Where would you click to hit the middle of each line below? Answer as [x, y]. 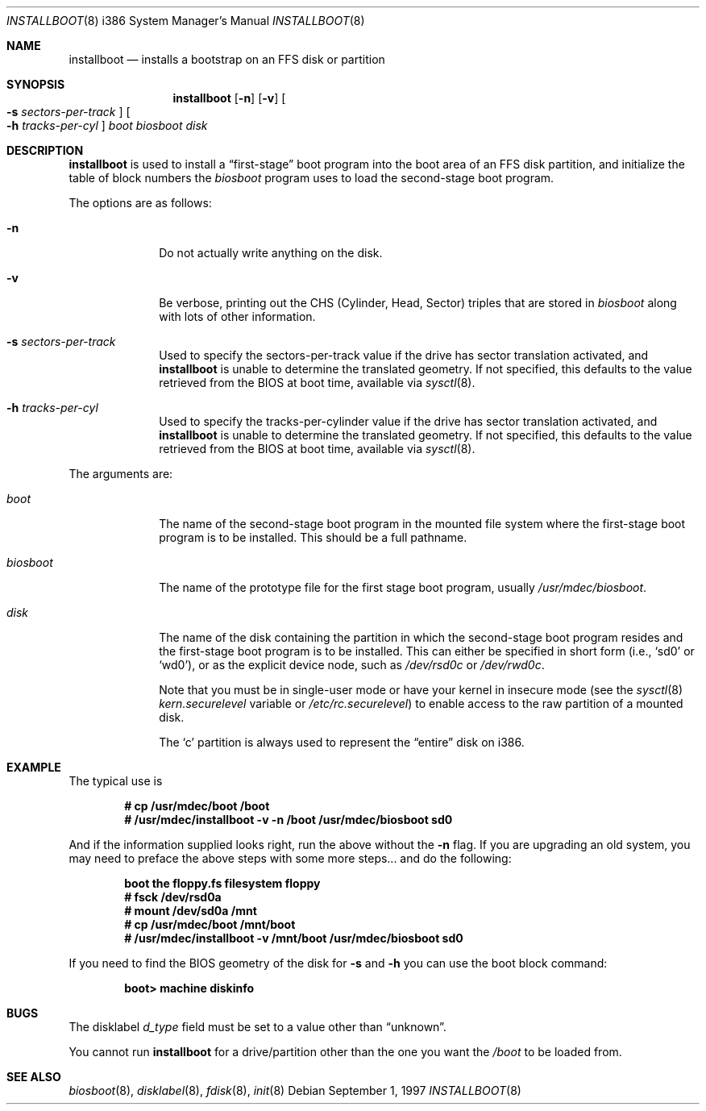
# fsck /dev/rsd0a [173, 897]
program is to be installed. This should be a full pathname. [313, 537]
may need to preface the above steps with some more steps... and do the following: [290, 858]
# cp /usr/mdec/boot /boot [197, 806]
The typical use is [116, 781]
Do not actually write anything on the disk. [271, 253]
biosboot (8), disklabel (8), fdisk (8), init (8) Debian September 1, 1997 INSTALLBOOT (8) [295, 1090]
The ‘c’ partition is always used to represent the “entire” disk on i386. [342, 742]
